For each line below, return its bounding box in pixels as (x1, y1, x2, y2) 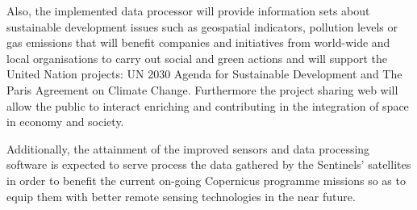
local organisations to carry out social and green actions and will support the (6, 49, 387, 66)
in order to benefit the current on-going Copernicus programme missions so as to (6, 171, 406, 188)
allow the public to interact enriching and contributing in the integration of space (6, 97, 409, 114)
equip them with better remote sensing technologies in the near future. (6, 187, 356, 204)
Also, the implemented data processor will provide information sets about (6, 2, 370, 19)
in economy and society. (6, 113, 124, 130)
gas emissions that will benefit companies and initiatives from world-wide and (6, 34, 390, 51)
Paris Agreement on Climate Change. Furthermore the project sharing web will (6, 81, 398, 98)
